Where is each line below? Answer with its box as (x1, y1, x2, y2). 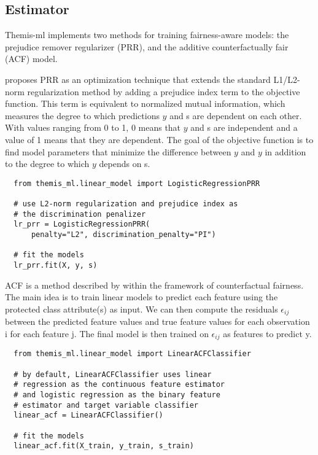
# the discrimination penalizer (14, 209, 146, 219)
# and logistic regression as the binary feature (14, 390, 220, 399)
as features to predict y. (223, 327, 312, 340)
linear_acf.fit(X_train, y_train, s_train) (14, 441, 194, 451)
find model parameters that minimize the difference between (5, 145, 231, 158)
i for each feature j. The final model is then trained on (5, 327, 209, 340)
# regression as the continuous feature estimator (14, 380, 225, 389)
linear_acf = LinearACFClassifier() (14, 411, 163, 420)
